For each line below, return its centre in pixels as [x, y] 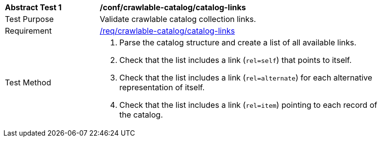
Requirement [28, 31]
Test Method [28, 82]
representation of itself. [162, 87]
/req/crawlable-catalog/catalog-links [168, 31]
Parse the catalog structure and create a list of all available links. [238, 42]
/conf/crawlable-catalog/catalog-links [173, 7]
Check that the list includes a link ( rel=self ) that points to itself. [235, 60]
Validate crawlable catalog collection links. [178, 19]
